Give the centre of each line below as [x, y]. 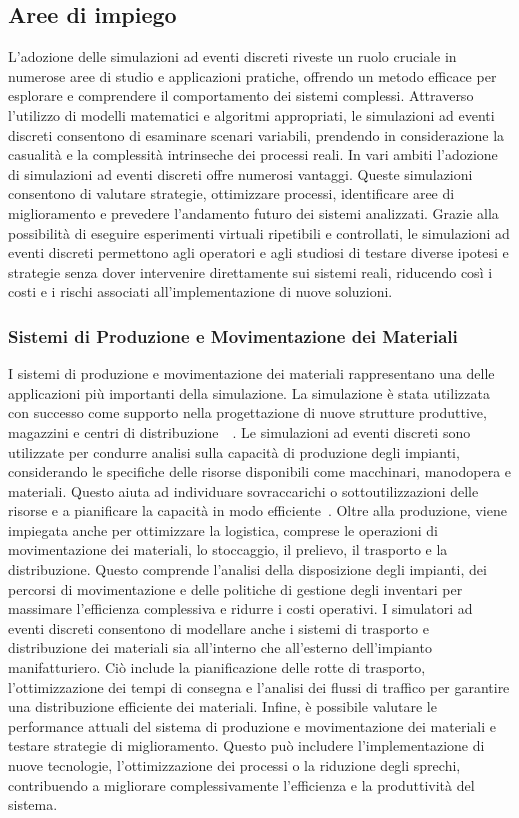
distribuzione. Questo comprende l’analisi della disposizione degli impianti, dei [247, 569]
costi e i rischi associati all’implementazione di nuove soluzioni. [200, 291]
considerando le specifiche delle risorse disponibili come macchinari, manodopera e [260, 471]
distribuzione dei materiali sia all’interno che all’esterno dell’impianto [220, 647]
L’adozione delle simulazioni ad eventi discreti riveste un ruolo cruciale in [232, 56]
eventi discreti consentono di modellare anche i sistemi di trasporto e [218, 627]
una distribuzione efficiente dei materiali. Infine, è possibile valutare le [222, 706]
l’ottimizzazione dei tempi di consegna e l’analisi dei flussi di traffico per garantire [259, 686]
